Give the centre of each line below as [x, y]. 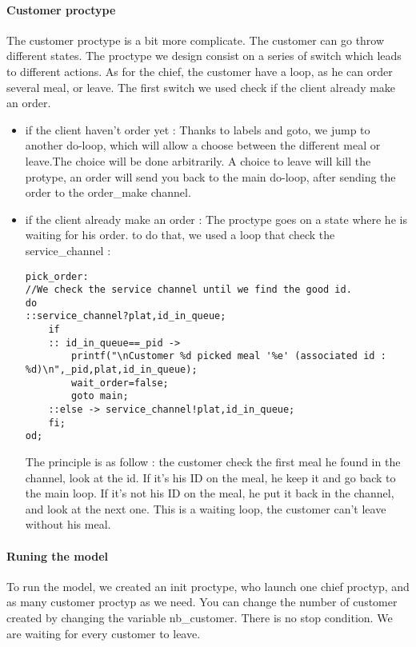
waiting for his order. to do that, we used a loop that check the [180, 235]
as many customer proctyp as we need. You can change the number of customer [202, 602]
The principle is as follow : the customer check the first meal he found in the [213, 462]
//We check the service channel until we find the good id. [188, 290]
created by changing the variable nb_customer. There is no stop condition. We [200, 617]
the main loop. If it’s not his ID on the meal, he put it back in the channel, [210, 493]
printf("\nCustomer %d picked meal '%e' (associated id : [229, 356]
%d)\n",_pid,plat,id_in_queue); [111, 370]
